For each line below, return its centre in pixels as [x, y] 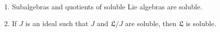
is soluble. [201, 23]
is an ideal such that [57, 23]
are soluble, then [151, 23]
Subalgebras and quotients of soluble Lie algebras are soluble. [107, 6]
